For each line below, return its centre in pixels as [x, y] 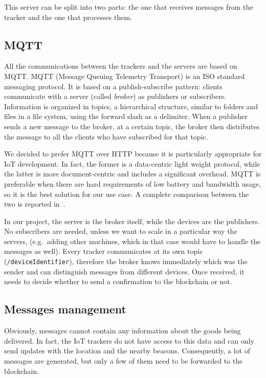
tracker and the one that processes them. [68, 17]
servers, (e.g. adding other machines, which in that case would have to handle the [132, 241]
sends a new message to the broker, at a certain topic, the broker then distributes [132, 126]
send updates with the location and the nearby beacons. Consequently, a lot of [127, 351]
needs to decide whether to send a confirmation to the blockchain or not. [118, 281]
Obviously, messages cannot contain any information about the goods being [123, 331]
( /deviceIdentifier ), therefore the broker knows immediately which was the [126, 261]
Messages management [65, 309]
